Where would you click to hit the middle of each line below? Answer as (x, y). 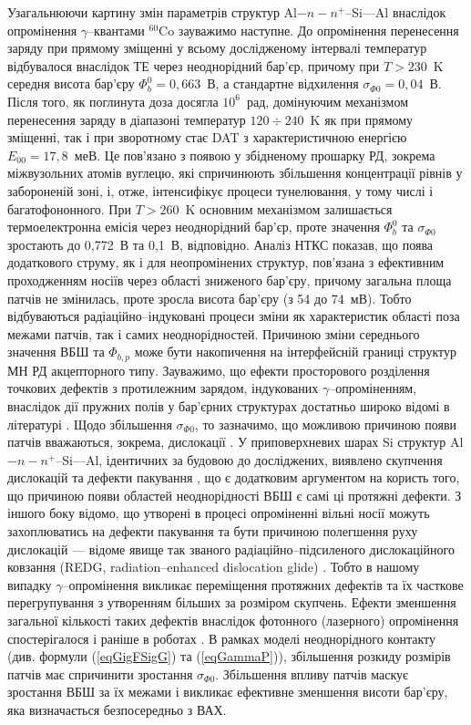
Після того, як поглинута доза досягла (113, 101)
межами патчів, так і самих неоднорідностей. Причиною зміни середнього (214, 333)
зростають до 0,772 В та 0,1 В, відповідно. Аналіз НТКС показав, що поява (220, 244)
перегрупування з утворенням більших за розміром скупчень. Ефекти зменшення (232, 602)
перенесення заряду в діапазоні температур (127, 119)
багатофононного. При (69, 208)
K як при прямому (362, 119)
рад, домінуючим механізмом (328, 101)
